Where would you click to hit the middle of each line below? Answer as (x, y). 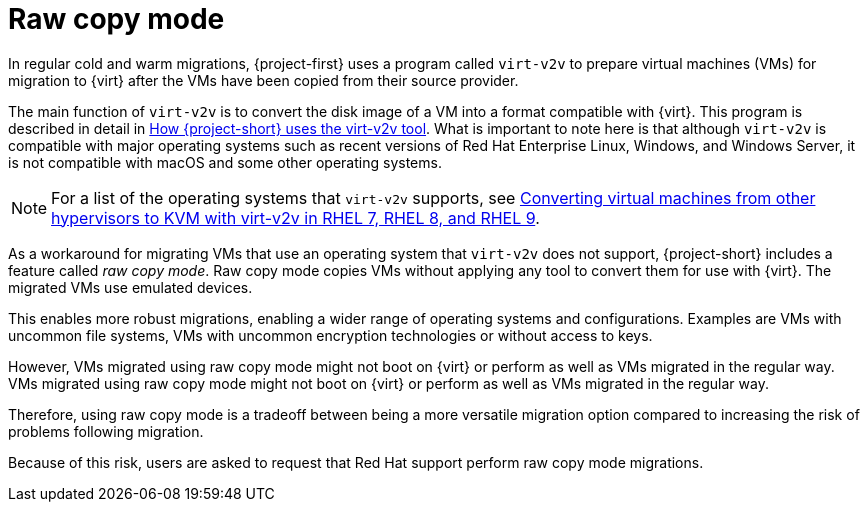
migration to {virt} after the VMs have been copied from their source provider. (263, 80)
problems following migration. (106, 431)
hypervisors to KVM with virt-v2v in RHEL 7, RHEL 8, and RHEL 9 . (295, 217)
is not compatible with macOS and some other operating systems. (225, 162)
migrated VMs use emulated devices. (130, 287)
